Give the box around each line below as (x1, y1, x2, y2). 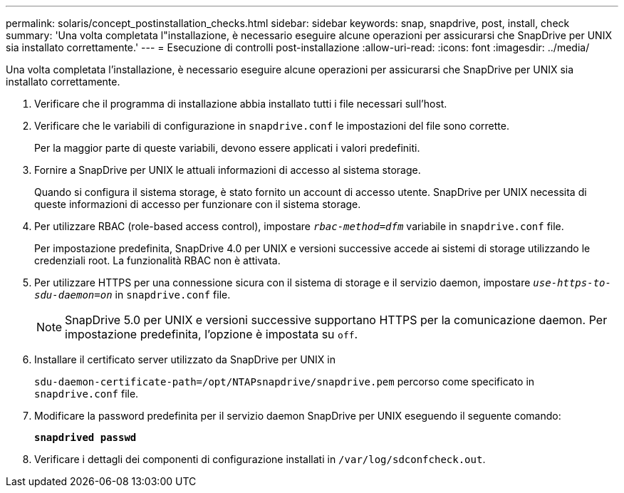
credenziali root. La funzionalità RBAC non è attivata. (34, 254, 281, 266)
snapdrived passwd (34, 432, 137, 443)
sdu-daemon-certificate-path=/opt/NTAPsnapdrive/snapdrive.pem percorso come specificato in (34, 375, 535, 388)
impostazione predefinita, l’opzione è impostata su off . (65, 327, 358, 341)
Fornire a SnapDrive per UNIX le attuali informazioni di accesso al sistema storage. (34, 164, 421, 176)
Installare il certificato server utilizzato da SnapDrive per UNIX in (34, 353, 336, 365)
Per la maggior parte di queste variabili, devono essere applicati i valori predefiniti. (34, 142, 420, 154)
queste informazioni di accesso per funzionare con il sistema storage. (34, 198, 361, 210)
